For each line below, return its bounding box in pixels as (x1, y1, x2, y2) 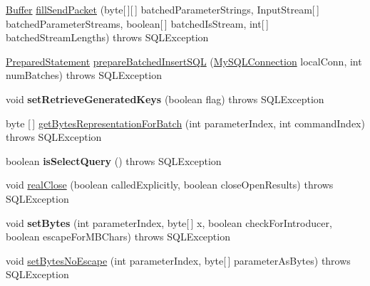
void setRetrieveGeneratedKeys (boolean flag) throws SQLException (6, 91, 324, 106)
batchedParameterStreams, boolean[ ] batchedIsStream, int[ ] (6, 16, 269, 31)
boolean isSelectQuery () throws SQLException (6, 153, 222, 168)
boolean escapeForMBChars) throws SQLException (6, 229, 230, 244)
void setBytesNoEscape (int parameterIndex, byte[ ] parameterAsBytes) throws (6, 253, 351, 268)
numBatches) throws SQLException (6, 68, 162, 83)
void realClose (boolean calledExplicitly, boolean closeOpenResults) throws (6, 177, 334, 192)
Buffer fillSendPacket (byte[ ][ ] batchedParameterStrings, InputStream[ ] (6, 2, 319, 16)
